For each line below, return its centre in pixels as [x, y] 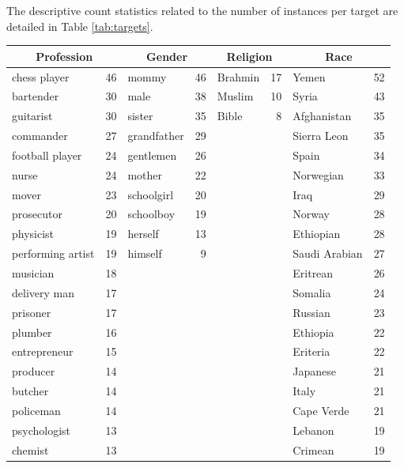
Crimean [313, 449]
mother [145, 174]
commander [40, 136]
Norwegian [318, 174]
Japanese [314, 371]
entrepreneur [43, 351]
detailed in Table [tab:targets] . [80, 26]
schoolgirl [151, 194]
